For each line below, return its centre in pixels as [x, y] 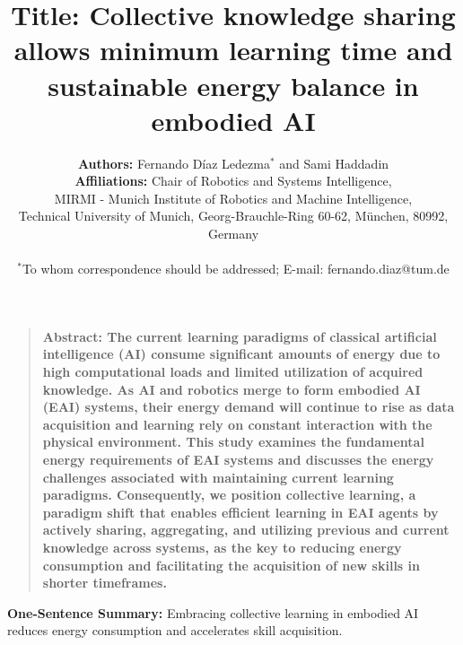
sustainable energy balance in [233, 85]
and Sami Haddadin [334, 163]
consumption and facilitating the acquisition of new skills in [231, 565]
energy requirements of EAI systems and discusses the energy [238, 459]
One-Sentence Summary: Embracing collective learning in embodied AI [213, 612]
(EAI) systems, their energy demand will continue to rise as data [249, 407]
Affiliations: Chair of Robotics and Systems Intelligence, [233, 181]
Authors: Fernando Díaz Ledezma [174, 163]
